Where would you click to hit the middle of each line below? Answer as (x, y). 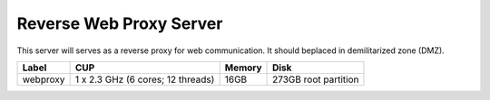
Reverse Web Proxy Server (120, 23)
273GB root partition (316, 79)
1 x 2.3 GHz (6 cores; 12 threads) (145, 79)
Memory (243, 68)
